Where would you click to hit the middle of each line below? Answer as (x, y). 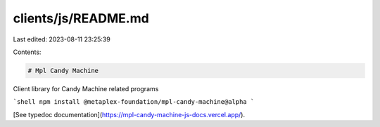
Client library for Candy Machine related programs (86, 88)
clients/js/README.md (81, 18)
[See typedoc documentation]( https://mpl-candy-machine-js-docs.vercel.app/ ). (129, 114)
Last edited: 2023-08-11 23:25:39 (62, 39)
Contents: (27, 52)
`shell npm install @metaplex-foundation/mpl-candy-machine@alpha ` (134, 102)
